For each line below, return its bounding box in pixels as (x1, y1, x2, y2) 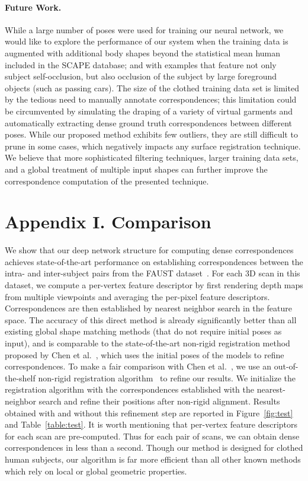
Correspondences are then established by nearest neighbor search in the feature (5, 302, 292, 314)
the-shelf (5, 371, 36, 384)
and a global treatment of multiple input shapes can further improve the (5, 163, 268, 175)
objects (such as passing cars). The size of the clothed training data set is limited (5, 81, 299, 94)
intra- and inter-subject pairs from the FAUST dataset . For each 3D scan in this (5, 267, 300, 279)
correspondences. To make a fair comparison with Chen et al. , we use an (5, 360, 271, 372)
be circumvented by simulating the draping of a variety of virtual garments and (5, 104, 293, 117)
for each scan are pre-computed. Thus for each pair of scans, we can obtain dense (5, 429, 300, 442)
